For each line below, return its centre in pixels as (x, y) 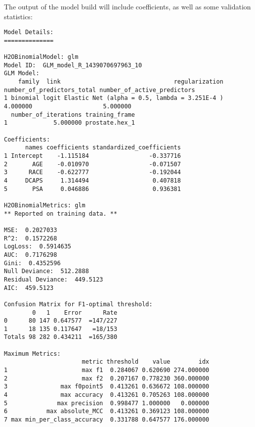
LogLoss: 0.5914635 (38, 247)
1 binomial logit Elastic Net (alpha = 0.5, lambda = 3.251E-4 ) (114, 98)
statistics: (18, 16)
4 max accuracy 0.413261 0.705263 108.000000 (107, 395)
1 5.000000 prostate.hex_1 (69, 123)
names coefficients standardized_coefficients (103, 148)
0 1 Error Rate (75, 312)
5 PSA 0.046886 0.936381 (92, 189)
